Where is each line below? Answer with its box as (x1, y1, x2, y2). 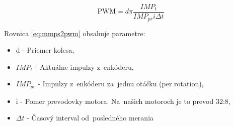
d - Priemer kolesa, (16, 45, 74, 55)
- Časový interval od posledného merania (27, 112, 154, 123)
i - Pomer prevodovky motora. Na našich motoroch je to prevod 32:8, (16, 95, 230, 106)
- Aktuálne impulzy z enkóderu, (35, 61, 134, 72)
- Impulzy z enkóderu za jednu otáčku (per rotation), (38, 78, 204, 89)
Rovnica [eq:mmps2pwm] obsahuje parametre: (4, 28, 145, 38)
